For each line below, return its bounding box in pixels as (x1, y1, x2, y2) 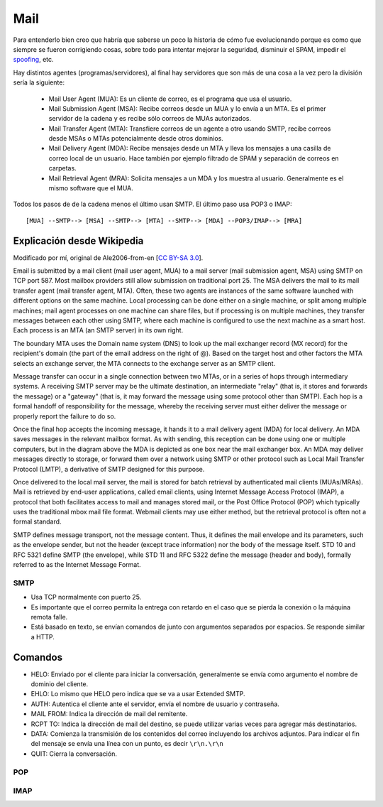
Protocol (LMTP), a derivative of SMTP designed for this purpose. (13, 465, 205, 473)
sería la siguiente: (13, 78, 65, 87)
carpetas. (48, 164, 77, 173)
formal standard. (13, 517, 62, 526)
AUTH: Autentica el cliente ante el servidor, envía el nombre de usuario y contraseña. (30, 700, 279, 708)
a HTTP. (30, 632, 55, 641)
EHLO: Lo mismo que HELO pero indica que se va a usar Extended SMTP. (30, 690, 245, 698)
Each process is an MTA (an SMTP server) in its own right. (13, 326, 184, 335)
